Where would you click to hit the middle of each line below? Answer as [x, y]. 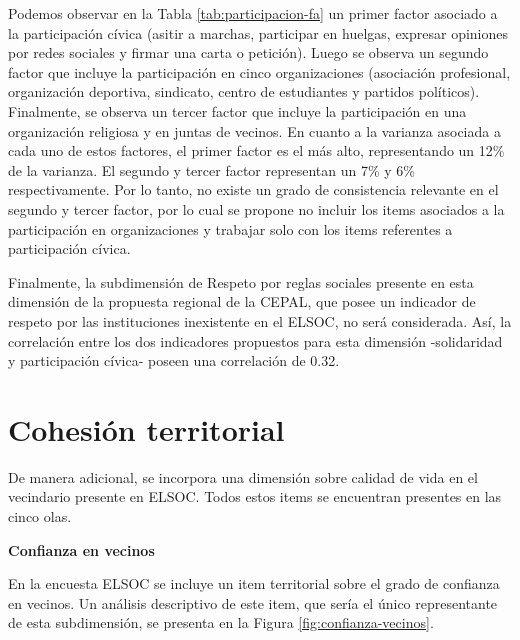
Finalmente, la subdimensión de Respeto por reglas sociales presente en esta [241, 281]
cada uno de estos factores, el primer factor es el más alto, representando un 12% [256, 150]
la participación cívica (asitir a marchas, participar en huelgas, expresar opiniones [258, 32]
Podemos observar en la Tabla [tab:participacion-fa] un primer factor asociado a [253, 13]
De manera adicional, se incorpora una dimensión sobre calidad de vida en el [243, 476]
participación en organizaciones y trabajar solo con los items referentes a [230, 228]
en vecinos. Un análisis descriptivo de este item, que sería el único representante [253, 602]
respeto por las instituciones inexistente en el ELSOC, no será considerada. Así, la [260, 320]
